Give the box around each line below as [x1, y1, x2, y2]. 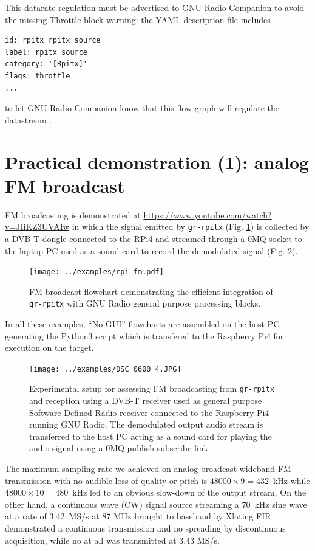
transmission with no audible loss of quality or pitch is [5, 474, 208, 487]
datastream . [5, 113, 52, 126]
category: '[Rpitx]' [5, 60, 88, 69]
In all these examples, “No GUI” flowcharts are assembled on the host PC [5, 317, 280, 330]
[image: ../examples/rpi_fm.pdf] [29, 268, 164, 277]
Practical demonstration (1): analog [5, 149, 310, 174]
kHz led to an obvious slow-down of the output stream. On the [72, 486, 307, 499]
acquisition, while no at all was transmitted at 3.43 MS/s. [5, 533, 220, 546]
